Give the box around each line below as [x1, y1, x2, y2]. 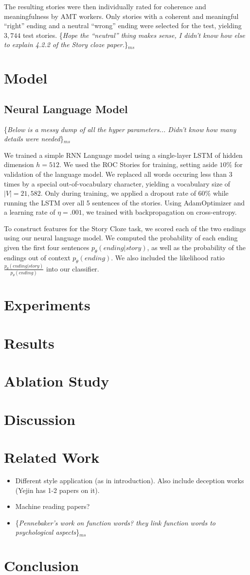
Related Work [4, 447, 100, 467]
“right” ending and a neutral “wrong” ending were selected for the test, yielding [4, 20, 242, 31]
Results [4, 333, 54, 353]
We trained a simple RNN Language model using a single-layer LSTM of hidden [4, 150, 243, 160]
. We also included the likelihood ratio [111, 252, 225, 262]
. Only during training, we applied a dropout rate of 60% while [40, 188, 229, 198]
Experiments [4, 295, 90, 315]
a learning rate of [4, 207, 55, 217]
